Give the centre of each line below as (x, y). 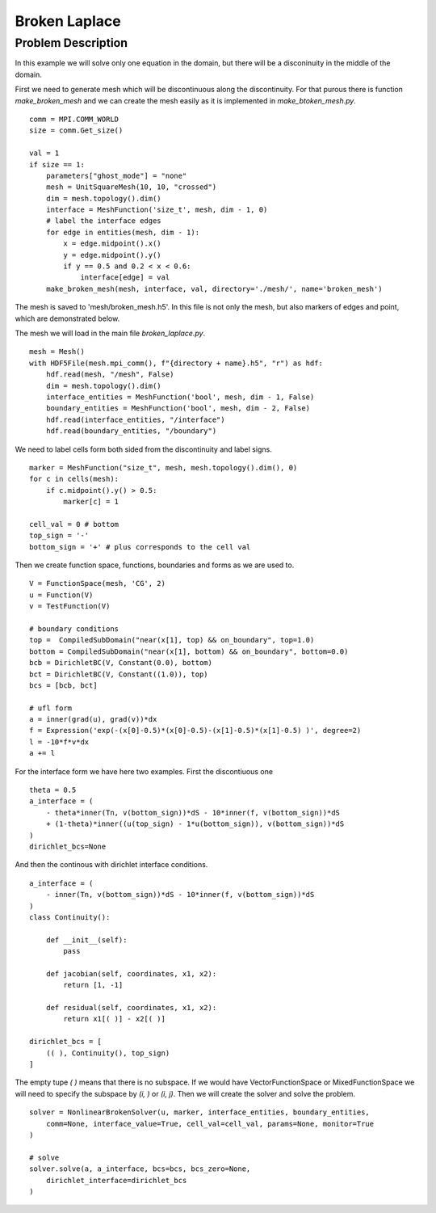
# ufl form (51, 708)
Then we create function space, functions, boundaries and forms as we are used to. (155, 565)
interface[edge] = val (125, 278)
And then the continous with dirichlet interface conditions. (111, 865)
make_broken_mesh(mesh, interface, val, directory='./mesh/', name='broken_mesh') (214, 289)
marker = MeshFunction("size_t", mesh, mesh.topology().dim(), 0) (163, 468)
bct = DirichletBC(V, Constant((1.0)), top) (119, 674)
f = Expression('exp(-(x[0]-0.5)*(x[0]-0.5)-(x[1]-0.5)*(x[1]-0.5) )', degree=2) (195, 731)
